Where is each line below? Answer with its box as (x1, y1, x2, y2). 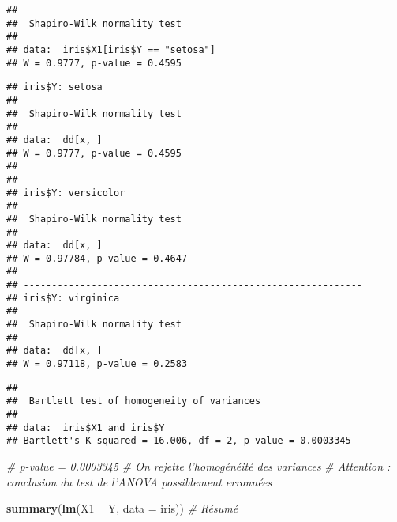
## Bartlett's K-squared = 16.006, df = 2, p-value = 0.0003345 (6, 435, 351, 447)
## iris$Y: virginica (6, 292, 120, 304)
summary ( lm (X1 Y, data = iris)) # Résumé (6, 500, 238, 516)
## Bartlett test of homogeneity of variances (6, 395, 261, 407)
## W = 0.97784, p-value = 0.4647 (6, 252, 188, 264)
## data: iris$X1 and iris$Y (6, 422, 165, 433)
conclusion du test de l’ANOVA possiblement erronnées (6, 473, 272, 490)
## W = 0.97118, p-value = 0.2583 (6, 358, 188, 370)
